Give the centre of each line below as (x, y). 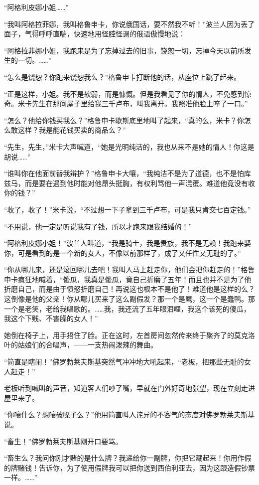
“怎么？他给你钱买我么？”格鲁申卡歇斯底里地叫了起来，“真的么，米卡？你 (124, 120)
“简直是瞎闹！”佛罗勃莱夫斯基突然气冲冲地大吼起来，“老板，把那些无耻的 (124, 362)
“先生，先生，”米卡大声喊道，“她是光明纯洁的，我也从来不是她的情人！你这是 (129, 146)
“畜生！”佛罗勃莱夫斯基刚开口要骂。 (63, 441)
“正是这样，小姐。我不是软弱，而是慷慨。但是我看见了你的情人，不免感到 (124, 93)
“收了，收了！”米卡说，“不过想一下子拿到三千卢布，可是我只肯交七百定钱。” (128, 209)
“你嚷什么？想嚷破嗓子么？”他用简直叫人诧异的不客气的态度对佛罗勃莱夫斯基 (129, 414)
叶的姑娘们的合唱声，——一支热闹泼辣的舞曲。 (81, 345)
